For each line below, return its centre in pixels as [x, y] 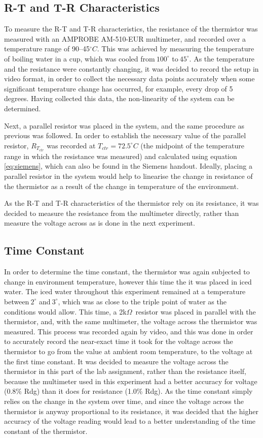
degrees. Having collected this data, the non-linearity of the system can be [119, 98]
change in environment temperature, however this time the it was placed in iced [128, 281]
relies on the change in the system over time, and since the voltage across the [124, 401]
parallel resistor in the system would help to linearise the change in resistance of [128, 176]
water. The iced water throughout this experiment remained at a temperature [125, 291]
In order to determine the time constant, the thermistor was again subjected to [127, 272]
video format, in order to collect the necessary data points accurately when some [129, 79]
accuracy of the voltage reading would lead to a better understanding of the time [130, 421]
